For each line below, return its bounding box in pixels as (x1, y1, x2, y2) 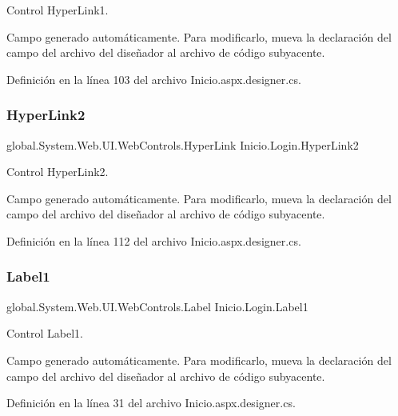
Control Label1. (6, 325, 83, 342)
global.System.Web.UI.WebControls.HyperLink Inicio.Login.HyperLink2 (6, 136, 359, 153)
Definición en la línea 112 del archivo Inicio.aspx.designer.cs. (6, 232, 301, 249)
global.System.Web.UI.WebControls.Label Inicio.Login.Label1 (6, 298, 308, 314)
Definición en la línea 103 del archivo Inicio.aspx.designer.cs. (6, 70, 301, 87)
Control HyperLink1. (6, 2, 109, 18)
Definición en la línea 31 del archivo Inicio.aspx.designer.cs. (6, 394, 296, 411)
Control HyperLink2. (6, 163, 109, 180)
